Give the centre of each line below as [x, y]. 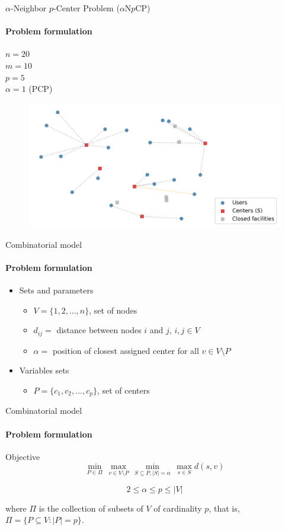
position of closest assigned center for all [126, 350]
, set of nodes [113, 310]
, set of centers [123, 390]
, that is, [224, 508]
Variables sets [44, 370]
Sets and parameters [56, 290]
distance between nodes [99, 330]
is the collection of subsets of [91, 508]
